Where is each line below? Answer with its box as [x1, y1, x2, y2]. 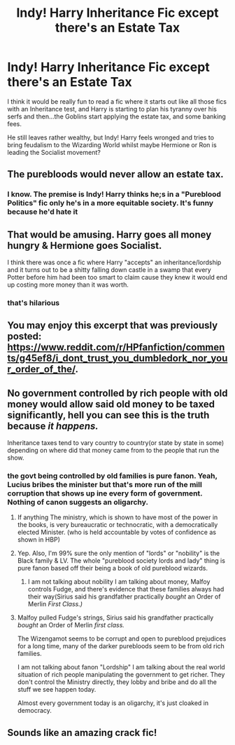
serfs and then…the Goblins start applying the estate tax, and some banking [7, 112, 226, 121]
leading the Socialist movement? [7, 148, 101, 156]
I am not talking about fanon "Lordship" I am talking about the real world [17, 663, 225, 671]
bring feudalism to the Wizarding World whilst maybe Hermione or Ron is [7, 140, 217, 149]
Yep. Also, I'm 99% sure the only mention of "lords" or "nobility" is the [17, 549, 220, 558]
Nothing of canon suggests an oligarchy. [7, 498, 149, 507]
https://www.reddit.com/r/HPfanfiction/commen [7, 341, 225, 353]
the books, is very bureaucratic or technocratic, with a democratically [17, 521, 218, 529]
